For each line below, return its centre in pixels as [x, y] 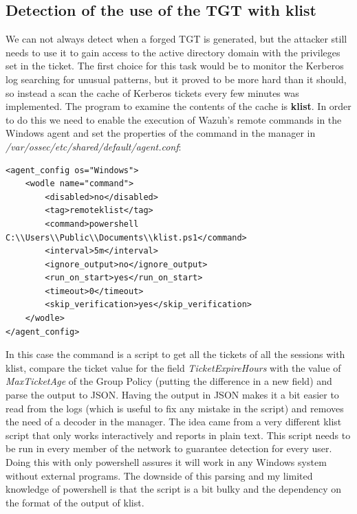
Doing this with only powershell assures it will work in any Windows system [166, 462]
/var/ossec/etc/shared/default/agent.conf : [94, 146]
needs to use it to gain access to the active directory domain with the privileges [173, 52]
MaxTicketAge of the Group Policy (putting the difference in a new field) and [169, 381]
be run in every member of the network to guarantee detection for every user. [169, 448]
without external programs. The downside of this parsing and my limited [159, 475]
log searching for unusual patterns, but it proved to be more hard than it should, [176, 79]
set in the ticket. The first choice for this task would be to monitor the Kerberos [175, 66]
